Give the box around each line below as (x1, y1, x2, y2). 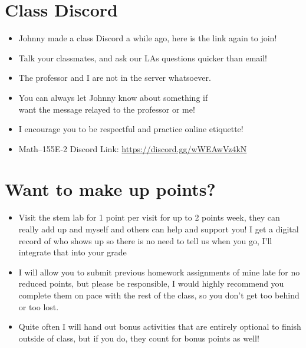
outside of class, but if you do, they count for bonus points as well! (18, 331, 259, 344)
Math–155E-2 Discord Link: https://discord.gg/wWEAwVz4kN (18, 142, 247, 155)
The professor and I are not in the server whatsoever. (18, 71, 211, 84)
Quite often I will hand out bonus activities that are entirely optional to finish (18, 320, 301, 333)
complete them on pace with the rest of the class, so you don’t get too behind (18, 288, 300, 301)
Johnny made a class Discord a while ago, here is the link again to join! (18, 32, 277, 44)
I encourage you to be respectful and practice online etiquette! (18, 123, 244, 135)
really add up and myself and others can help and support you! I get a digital (18, 223, 299, 235)
